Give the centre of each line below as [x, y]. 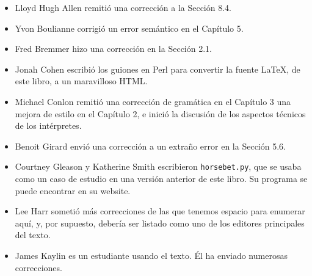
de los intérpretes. [48, 125]
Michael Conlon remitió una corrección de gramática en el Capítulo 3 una [153, 101]
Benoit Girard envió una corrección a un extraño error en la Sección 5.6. [150, 146]
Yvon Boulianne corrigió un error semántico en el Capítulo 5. [129, 28]
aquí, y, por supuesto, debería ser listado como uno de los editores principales [160, 223]
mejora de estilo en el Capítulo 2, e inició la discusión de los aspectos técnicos [160, 113]
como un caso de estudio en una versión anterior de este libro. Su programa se [161, 178]
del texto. [33, 235]
